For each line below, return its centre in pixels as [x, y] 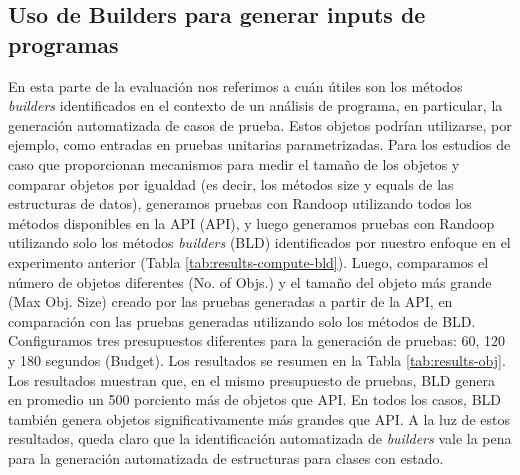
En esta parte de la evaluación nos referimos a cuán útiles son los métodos [235, 85]
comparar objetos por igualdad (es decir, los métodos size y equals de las [231, 183]
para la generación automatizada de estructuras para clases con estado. [226, 457]
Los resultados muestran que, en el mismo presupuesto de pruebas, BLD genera [251, 379]
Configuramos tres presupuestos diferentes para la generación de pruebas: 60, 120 [257, 340]
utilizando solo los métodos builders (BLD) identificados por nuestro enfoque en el [259, 242]
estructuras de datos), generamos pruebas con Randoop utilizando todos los [240, 203]
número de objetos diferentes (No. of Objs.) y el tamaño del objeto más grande [250, 281]
